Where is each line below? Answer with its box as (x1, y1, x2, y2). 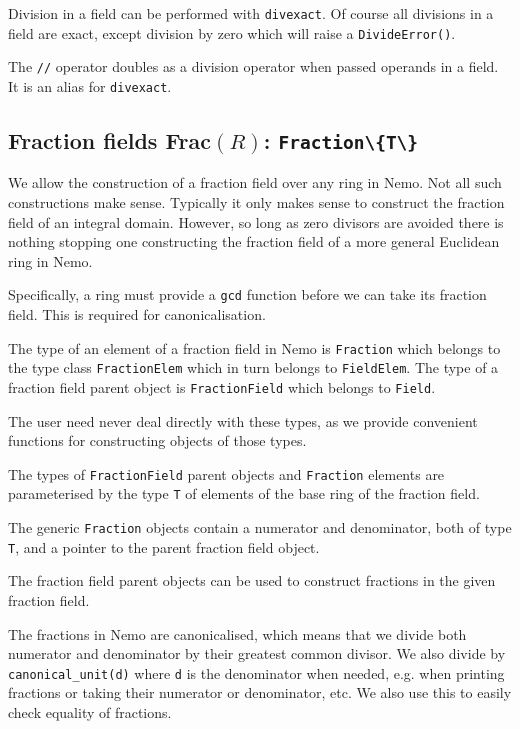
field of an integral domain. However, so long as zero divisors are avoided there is (8, 211, 504, 232)
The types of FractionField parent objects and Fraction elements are (8, 463, 445, 484)
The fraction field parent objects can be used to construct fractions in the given (8, 570, 496, 591)
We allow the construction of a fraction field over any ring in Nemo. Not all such (8, 172, 502, 193)
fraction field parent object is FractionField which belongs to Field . (8, 376, 436, 397)
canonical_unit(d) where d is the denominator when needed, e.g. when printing (8, 662, 505, 683)
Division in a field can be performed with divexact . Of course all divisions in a (8, 3, 494, 23)
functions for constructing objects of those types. (8, 430, 307, 451)
